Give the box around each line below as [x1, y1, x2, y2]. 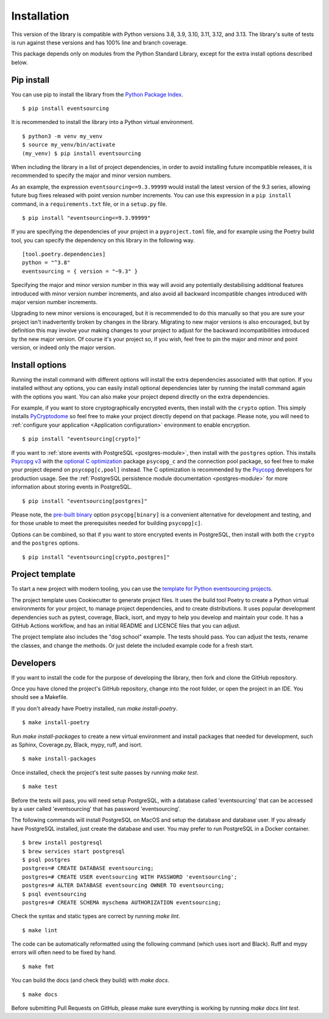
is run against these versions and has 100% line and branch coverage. [11, 38, 188, 46]
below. [11, 59, 28, 66]
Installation [11, 9, 69, 23]
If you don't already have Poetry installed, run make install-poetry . [11, 705, 178, 712]
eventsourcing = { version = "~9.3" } [22, 267, 138, 275]
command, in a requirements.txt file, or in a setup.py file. [11, 200, 168, 208]
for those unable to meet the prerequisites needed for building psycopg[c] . [11, 520, 203, 527]
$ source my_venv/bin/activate [22, 141, 116, 148]
